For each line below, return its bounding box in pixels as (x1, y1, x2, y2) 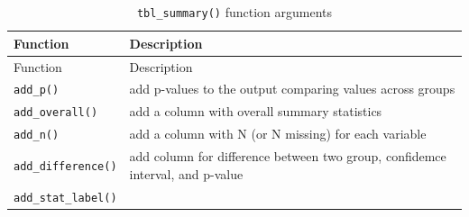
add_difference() (14, 159, 117, 173)
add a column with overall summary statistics (129, 102, 382, 121)
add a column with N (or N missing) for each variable (129, 124, 427, 143)
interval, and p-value (129, 164, 244, 183)
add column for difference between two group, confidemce (129, 147, 446, 166)
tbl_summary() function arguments (136, 3, 333, 21)
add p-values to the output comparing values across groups (129, 79, 455, 98)
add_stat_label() (14, 191, 117, 204)
